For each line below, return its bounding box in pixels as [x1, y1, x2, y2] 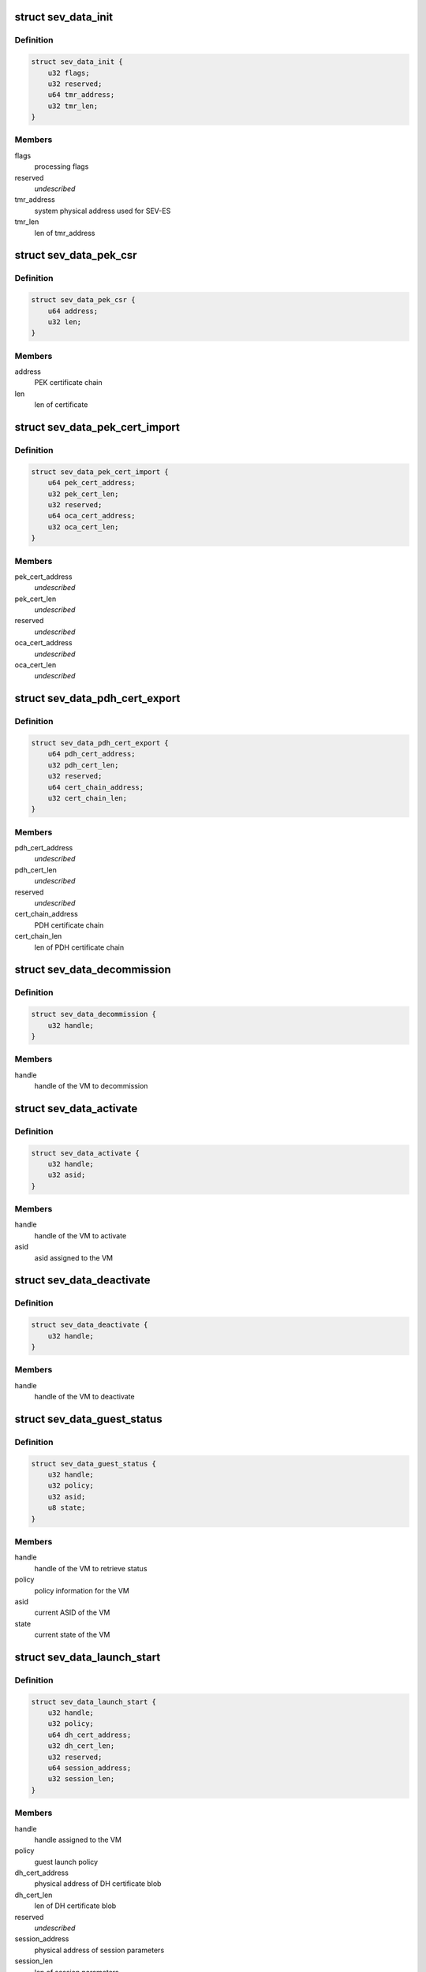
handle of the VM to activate [34, 1231, 127, 1240]
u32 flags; [47, 68, 90, 77]
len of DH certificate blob [34, 1901, 117, 1910]
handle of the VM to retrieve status [34, 1563, 148, 1573]
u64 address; [47, 306, 99, 316]
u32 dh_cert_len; [47, 1742, 115, 1750]
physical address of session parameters [34, 1945, 165, 1955]
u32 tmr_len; [47, 101, 99, 110]
